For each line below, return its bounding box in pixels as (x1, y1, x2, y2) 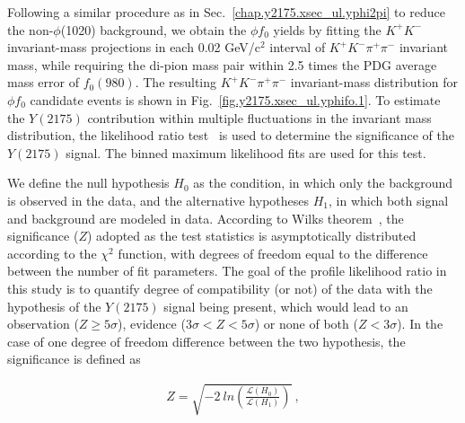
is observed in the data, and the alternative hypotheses (7, 190, 309, 209)
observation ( (7, 314, 79, 333)
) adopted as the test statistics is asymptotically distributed (86, 226, 417, 245)
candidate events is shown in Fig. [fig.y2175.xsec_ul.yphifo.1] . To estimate (30, 90, 441, 109)
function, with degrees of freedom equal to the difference (118, 243, 428, 262)
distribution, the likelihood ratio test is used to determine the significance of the (7, 126, 454, 145)
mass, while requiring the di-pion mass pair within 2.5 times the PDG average (7, 55, 437, 74)
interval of (269, 38, 326, 57)
